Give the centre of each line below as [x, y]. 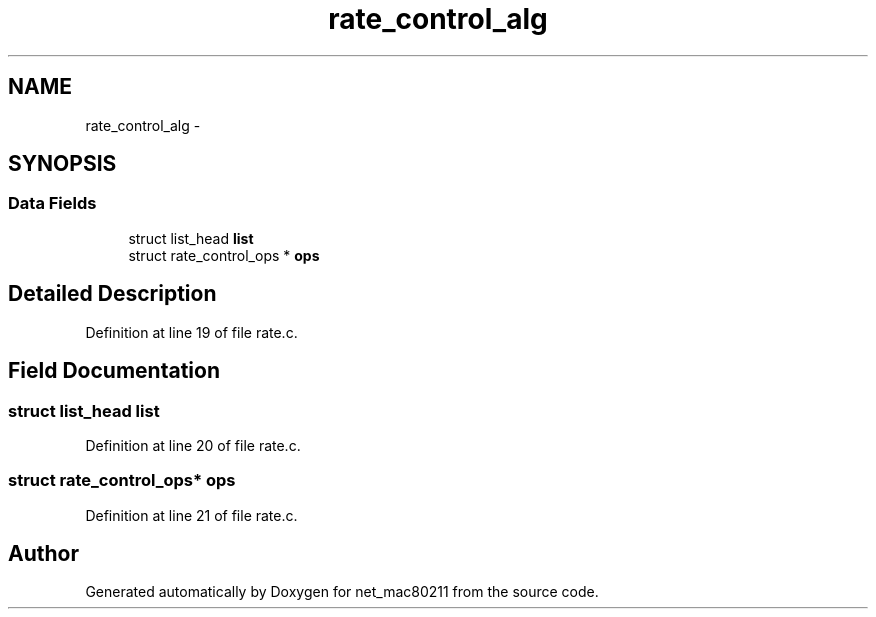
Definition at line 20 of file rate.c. [193, 445]
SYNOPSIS [62, 164]
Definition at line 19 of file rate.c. [191, 332]
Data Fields [52, 203]
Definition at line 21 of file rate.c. [191, 515]
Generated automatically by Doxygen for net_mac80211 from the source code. [342, 592]
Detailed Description [112, 294]
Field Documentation [114, 371]
